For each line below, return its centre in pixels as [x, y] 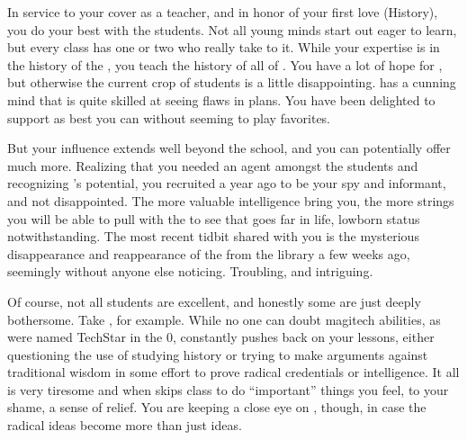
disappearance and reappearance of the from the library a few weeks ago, [209, 253]
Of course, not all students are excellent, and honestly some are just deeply [214, 301]
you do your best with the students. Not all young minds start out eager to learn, [232, 29]
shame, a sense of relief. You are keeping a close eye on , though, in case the [217, 407]
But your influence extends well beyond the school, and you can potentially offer [229, 148]
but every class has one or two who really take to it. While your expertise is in [224, 47]
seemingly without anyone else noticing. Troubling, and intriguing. [190, 271]
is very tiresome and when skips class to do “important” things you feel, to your [228, 389]
